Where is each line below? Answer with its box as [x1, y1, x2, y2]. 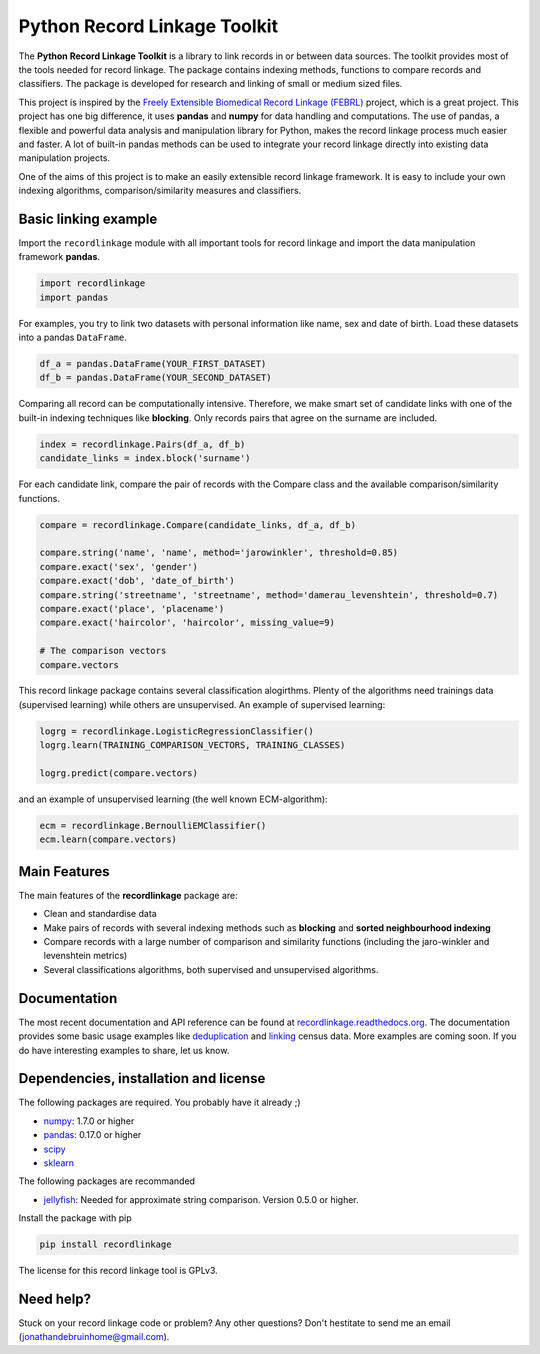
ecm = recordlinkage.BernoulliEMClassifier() [39, 820, 267, 831]
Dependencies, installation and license [18, 1070, 266, 1087]
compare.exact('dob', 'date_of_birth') [39, 575, 235, 587]
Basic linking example [18, 210, 158, 227]
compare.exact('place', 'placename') [39, 603, 225, 614]
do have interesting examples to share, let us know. [18, 1044, 230, 1056]
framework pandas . [18, 251, 100, 263]
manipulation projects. [18, 152, 110, 164]
